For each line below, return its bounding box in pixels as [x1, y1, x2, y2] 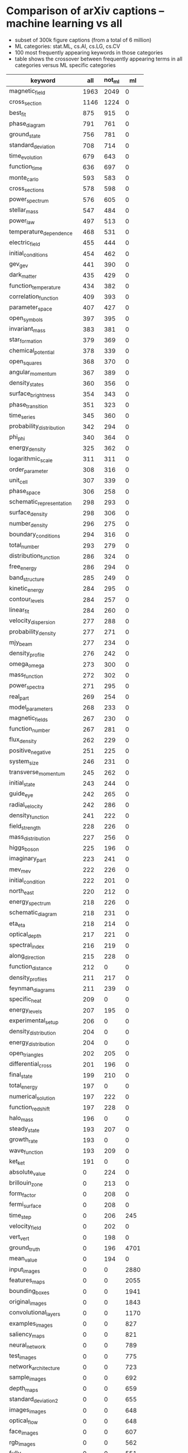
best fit [9, 108, 27, 118]
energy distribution [9, 1038, 55, 1047]
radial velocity [9, 800, 43, 809]
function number [9, 725, 50, 734]
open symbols [9, 314, 43, 324]
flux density [9, 735, 37, 745]
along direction [9, 952, 46, 961]
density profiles [9, 973, 47, 982]
